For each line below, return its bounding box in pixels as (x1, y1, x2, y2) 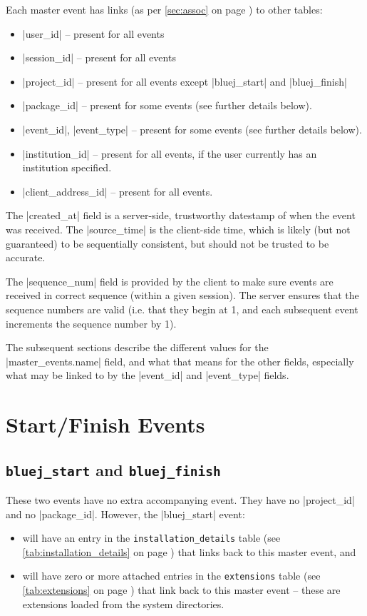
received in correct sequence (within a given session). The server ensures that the (6, 288, 359, 303)
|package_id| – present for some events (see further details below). (22, 98, 312, 113)
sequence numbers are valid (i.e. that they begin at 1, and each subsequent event (6, 301, 358, 316)
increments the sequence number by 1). (6, 315, 177, 330)
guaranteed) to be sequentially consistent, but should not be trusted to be (6, 236, 329, 251)
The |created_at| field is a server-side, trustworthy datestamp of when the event (6, 208, 356, 223)
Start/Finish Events (6, 410, 205, 439)
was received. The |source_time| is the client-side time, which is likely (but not (6, 221, 351, 236)
